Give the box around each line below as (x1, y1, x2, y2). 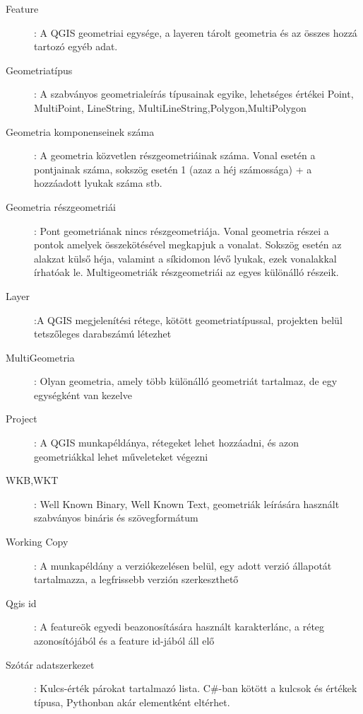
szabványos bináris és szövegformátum (34, 510, 198, 525)
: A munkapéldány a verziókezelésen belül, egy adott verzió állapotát (34, 558, 332, 572)
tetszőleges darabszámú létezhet (34, 326, 172, 341)
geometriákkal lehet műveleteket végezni (34, 449, 208, 463)
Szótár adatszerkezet (6, 657, 95, 672)
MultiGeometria (6, 350, 75, 364)
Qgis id (6, 595, 37, 610)
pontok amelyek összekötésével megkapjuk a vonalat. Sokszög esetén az (34, 237, 342, 252)
